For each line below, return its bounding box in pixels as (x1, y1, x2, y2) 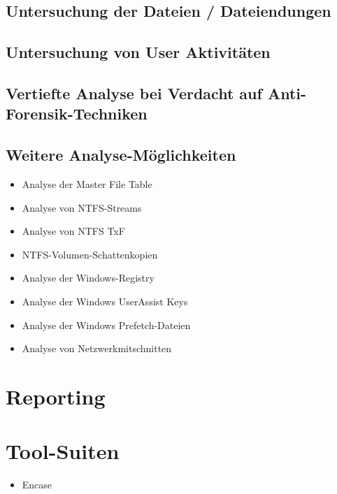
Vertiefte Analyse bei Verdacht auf (6, 82, 262, 103)
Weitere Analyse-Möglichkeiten (6, 144, 236, 166)
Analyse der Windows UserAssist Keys (22, 293, 188, 308)
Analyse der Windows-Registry (22, 270, 155, 285)
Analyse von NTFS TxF (22, 224, 125, 238)
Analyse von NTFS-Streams (22, 200, 142, 215)
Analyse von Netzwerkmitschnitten (22, 341, 172, 356)
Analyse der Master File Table (22, 176, 152, 191)
